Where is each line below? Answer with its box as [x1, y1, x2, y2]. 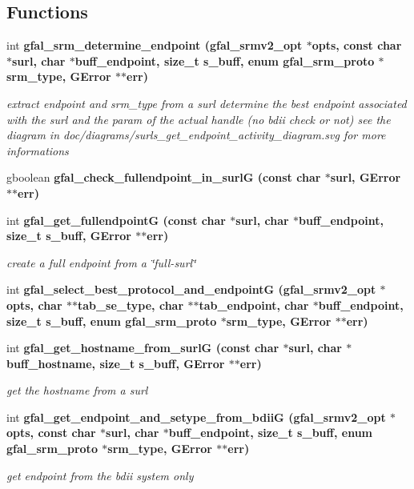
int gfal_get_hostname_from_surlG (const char [6, 339, 279, 356]
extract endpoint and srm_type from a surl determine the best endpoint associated [6, 94, 407, 111]
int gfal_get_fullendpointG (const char [6, 211, 226, 228]
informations [6, 142, 69, 158]
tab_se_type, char [77, 296, 184, 313]
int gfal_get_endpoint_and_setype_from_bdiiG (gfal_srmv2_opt [6, 408, 386, 425]
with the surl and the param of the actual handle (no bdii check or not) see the [6, 110, 391, 127]
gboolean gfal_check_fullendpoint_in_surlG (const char [6, 169, 321, 186]
